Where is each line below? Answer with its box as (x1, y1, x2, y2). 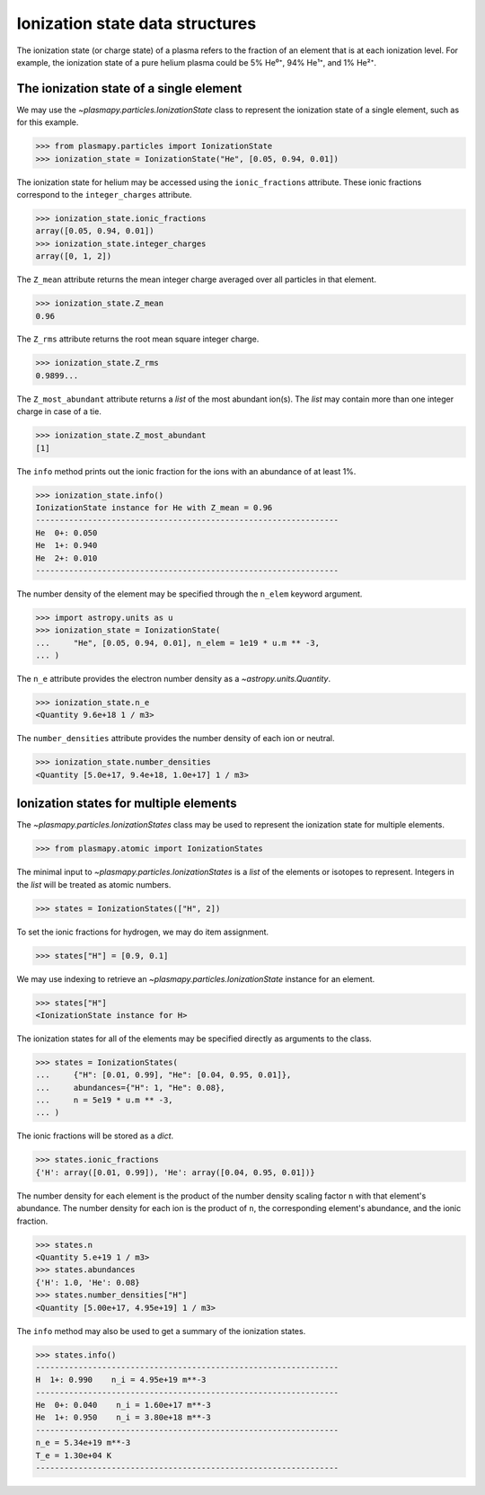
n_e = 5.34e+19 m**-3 (35, 1437, 131, 1448)
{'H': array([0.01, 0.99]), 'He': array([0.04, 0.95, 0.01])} (35, 1167, 315, 1177)
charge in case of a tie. (16, 406, 102, 417)
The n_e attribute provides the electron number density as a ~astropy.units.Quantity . (16, 674, 331, 685)
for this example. (16, 117, 79, 128)
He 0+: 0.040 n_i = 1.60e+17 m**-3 (35, 1400, 211, 1411)
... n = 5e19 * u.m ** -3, (35, 1095, 174, 1105)
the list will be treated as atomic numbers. (16, 879, 172, 889)
